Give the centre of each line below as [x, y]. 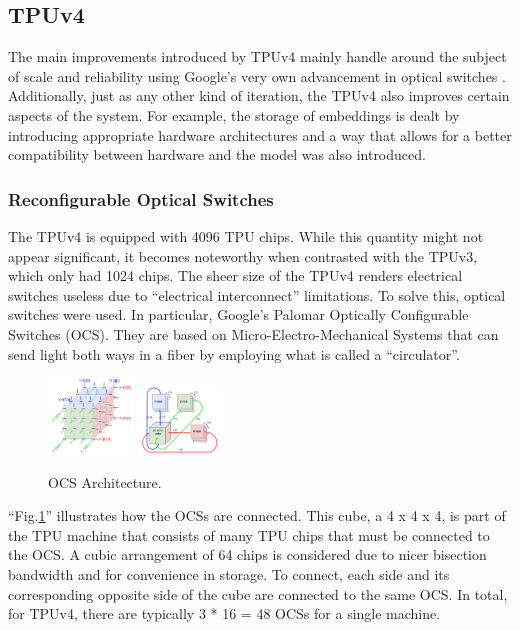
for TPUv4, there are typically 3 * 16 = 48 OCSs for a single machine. [224, 613]
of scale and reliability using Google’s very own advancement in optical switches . [257, 75]
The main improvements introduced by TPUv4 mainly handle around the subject [257, 56]
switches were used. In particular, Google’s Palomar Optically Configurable [238, 314]
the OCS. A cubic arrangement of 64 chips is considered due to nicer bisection [247, 554]
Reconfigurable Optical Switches [141, 198]
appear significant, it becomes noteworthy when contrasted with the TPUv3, [243, 255]
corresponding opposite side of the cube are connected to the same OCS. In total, [258, 593]
